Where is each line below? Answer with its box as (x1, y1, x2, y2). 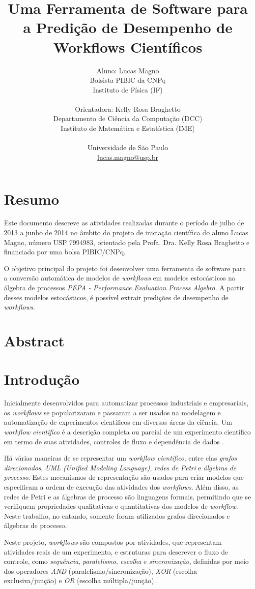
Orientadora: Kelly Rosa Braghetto (75, 103, 181, 114)
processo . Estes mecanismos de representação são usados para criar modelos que (4, 472, 244, 482)
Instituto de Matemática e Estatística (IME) (60, 123, 195, 133)
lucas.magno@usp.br (97, 152, 158, 162)
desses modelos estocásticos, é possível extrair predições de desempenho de (4, 292, 228, 302)
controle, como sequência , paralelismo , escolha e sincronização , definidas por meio (4, 556, 249, 566)
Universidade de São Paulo (87, 142, 168, 153)
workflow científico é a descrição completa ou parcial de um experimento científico (4, 427, 251, 436)
